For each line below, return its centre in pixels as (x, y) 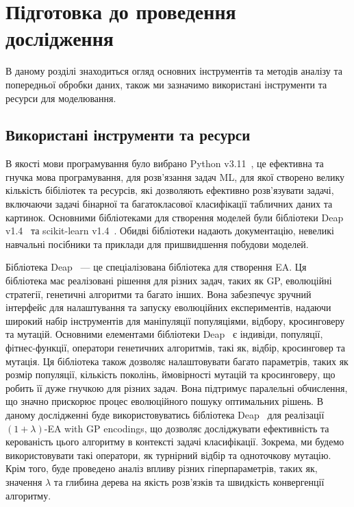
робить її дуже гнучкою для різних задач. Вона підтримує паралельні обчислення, (177, 387)
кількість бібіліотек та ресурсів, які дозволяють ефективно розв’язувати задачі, (170, 190)
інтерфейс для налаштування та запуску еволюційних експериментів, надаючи (168, 307)
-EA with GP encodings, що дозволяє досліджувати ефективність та (187, 428)
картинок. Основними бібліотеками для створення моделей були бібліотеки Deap (175, 217)
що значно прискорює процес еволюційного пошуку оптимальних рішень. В (164, 401)
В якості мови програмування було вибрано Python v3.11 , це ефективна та (165, 163)
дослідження (60, 38)
